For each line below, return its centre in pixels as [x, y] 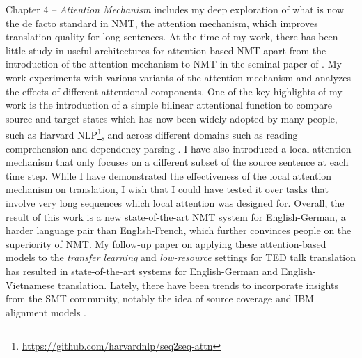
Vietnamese [30, 285]
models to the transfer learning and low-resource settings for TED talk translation [181, 257]
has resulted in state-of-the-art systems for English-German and [142, 271]
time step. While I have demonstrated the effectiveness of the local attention [169, 175]
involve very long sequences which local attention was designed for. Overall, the [175, 202]
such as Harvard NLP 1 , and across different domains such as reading [152, 133]
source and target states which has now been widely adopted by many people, [172, 118]
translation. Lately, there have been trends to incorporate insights [198, 285]
